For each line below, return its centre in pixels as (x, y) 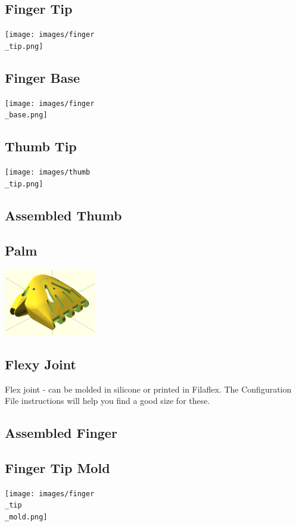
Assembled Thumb (63, 215)
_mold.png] (26, 517)
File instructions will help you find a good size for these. (108, 401)
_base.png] (26, 115)
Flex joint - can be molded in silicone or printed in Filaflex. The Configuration (148, 389)
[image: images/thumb (48, 172)
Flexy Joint (40, 364)
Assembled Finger (61, 433)
